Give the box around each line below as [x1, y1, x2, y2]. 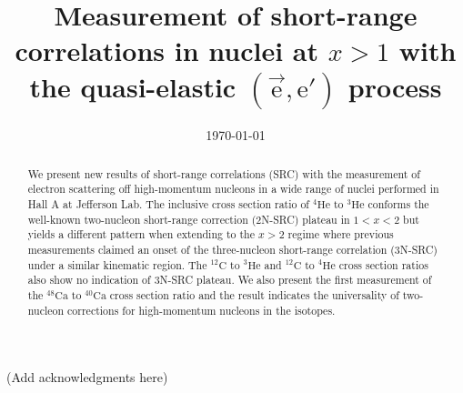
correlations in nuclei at [15, 32, 318, 69]
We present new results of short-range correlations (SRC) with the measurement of [27, 166, 420, 181]
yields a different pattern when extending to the [27, 227, 255, 242]
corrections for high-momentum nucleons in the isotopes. [67, 302, 336, 317]
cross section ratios [338, 257, 428, 272]
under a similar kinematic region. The [27, 257, 207, 272]
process [347, 67, 442, 105]
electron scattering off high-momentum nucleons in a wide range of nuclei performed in [27, 181, 439, 196]
